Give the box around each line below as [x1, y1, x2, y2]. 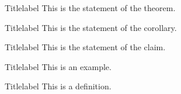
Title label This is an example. [5, 60, 112, 72]
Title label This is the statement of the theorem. [5, 2, 176, 13]
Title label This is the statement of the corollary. [5, 21, 177, 33]
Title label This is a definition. [5, 80, 112, 92]
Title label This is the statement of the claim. [5, 41, 166, 53]
